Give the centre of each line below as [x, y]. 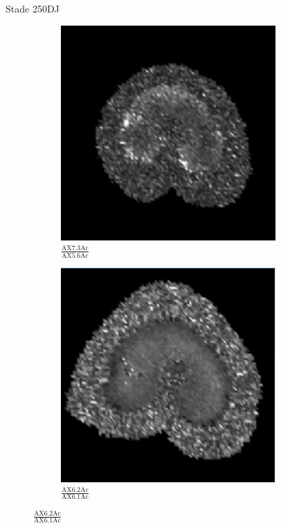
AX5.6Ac [75, 256]
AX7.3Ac [75, 248]
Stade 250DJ [33, 8]
